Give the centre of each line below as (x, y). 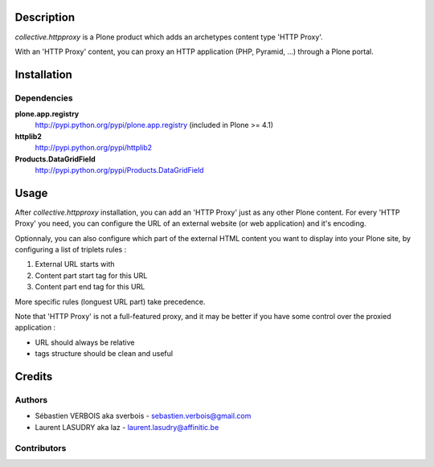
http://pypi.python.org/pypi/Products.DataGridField (119, 170)
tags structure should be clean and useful (104, 354)
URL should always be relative (85, 342)
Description (45, 17)
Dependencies (44, 98)
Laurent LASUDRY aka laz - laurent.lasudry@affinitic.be (127, 427)
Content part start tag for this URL (91, 275)
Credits (34, 377)
